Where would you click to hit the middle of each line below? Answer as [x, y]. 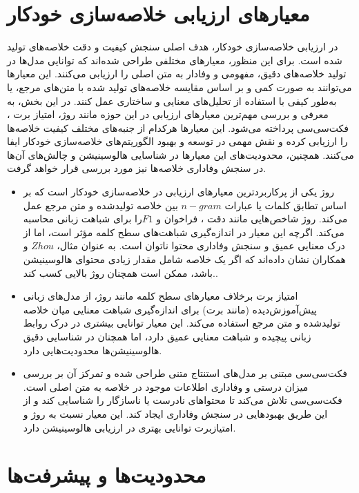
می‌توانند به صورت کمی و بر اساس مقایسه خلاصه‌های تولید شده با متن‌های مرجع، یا [179, 87]
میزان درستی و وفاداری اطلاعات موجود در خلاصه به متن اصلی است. [166, 386]
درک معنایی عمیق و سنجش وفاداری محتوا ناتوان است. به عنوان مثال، [201, 245]
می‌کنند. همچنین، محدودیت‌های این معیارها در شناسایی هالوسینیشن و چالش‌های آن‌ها [181, 154]
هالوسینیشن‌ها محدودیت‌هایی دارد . [93, 350]
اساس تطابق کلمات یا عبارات [285, 205]
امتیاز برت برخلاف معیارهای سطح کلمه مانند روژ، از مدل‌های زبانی [161, 296]
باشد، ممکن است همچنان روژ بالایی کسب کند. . [120, 272]
